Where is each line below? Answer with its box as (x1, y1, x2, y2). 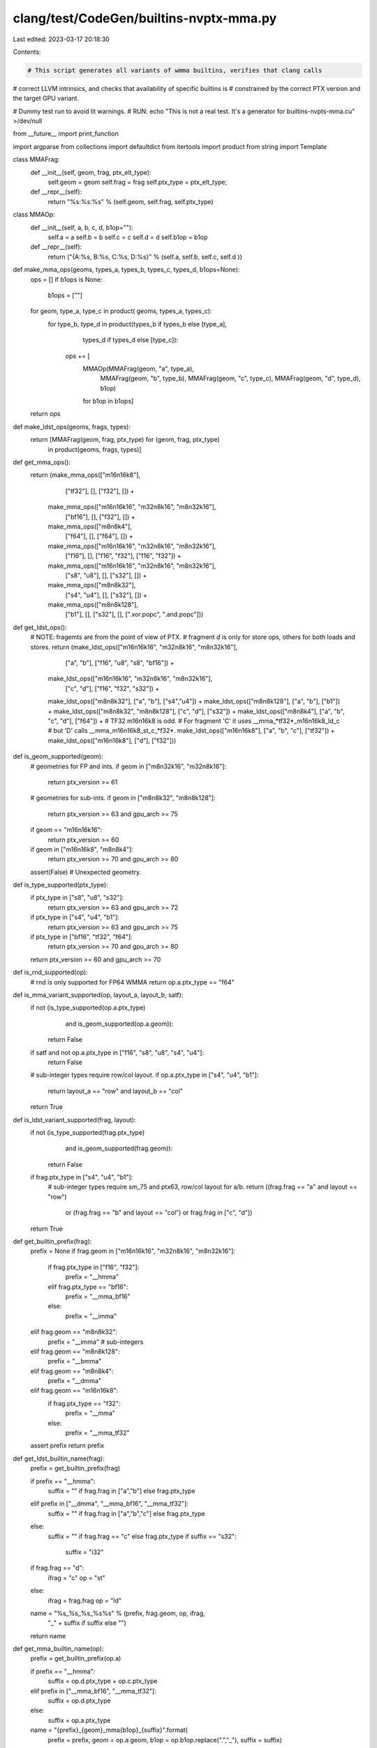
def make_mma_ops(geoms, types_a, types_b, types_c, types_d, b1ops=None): (13, 266, 240, 274)
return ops (30, 410, 61, 418)
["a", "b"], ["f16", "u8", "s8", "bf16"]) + (65, 659, 175, 667)
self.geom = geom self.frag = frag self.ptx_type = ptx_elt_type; (47, 178, 228, 187)
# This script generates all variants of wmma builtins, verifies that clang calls (27, 66, 323, 74)
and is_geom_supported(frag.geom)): (65, 1144, 173, 1153)
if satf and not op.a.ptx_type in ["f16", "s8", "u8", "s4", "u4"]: (30, 1048, 205, 1056)
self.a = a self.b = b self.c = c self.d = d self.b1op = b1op (47, 233, 208, 241)
